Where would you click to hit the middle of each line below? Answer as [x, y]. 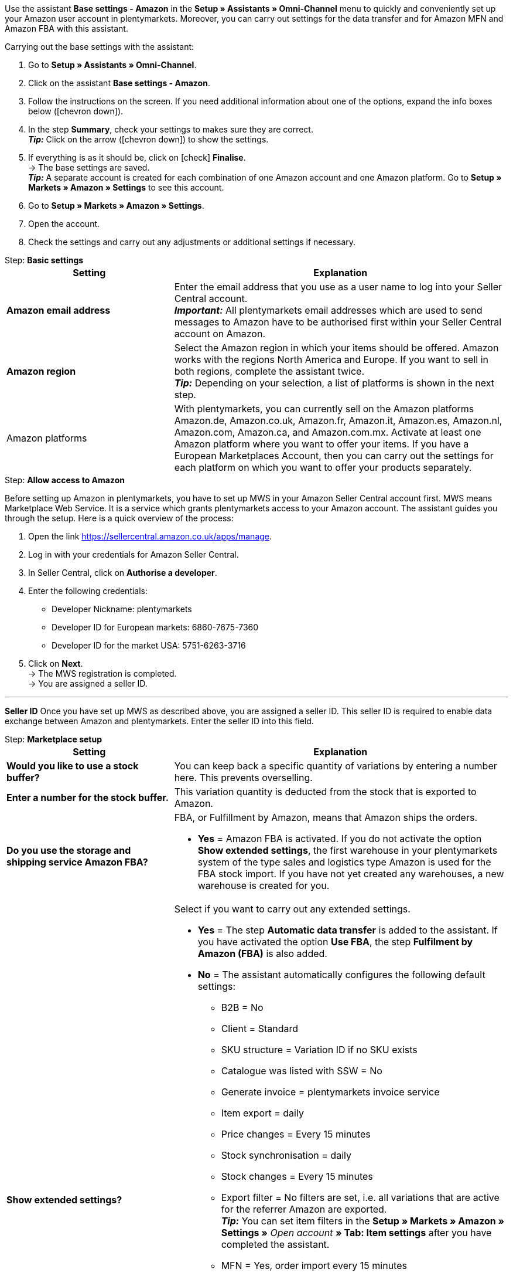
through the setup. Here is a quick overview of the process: [119, 518]
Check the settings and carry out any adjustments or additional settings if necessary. [192, 242]
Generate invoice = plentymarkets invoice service [330, 1092]
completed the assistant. [275, 1244]
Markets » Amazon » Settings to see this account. [126, 187]
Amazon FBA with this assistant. [66, 28]
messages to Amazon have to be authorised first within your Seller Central [338, 322]
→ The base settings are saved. [89, 167]
